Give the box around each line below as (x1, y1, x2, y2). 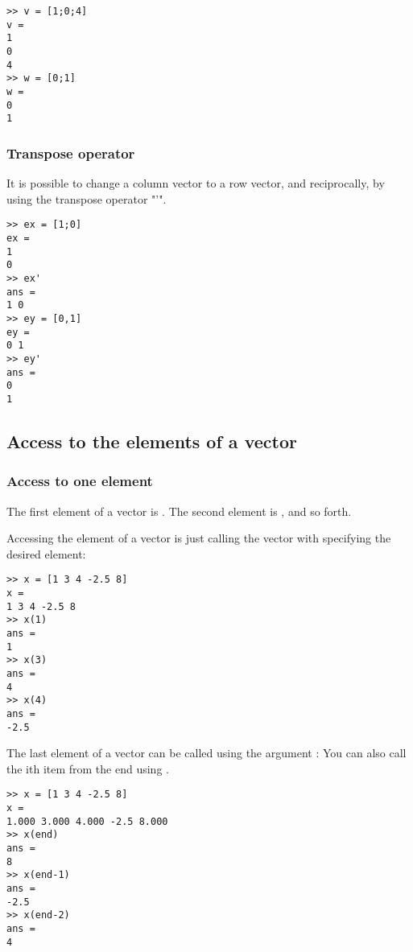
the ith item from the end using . (6, 760, 169, 777)
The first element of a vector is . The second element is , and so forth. (6, 502, 352, 519)
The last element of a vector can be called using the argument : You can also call (6, 744, 407, 761)
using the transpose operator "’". (6, 190, 167, 207)
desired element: (6, 545, 86, 562)
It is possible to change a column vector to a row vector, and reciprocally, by (6, 175, 385, 192)
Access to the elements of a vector (6, 428, 297, 453)
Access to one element (6, 471, 153, 491)
